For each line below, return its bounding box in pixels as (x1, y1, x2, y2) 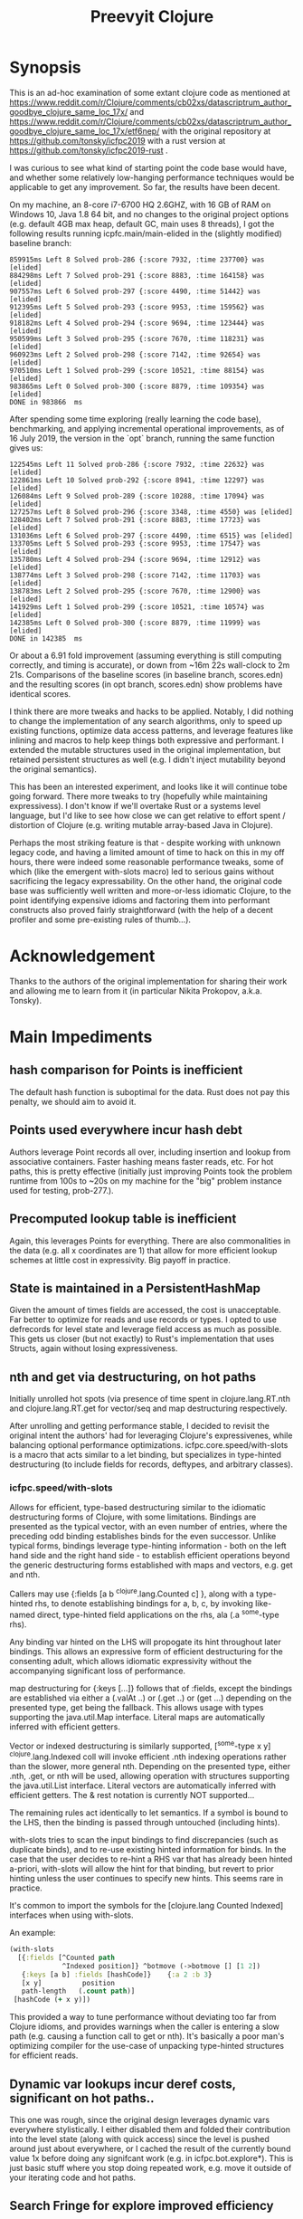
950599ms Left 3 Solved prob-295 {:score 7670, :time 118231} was (9, 334, 265, 343)
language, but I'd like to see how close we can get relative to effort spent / (9, 810, 286, 821)
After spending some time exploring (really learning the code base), (9, 414, 261, 424)
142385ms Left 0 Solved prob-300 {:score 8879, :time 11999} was (9, 618, 260, 627)
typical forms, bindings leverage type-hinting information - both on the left (9, 1540, 287, 1551)
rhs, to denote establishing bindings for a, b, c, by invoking (34, 1598, 253, 1609)
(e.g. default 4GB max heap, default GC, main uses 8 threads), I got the (9, 218, 275, 229)
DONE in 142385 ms (9, 633, 83, 643)
